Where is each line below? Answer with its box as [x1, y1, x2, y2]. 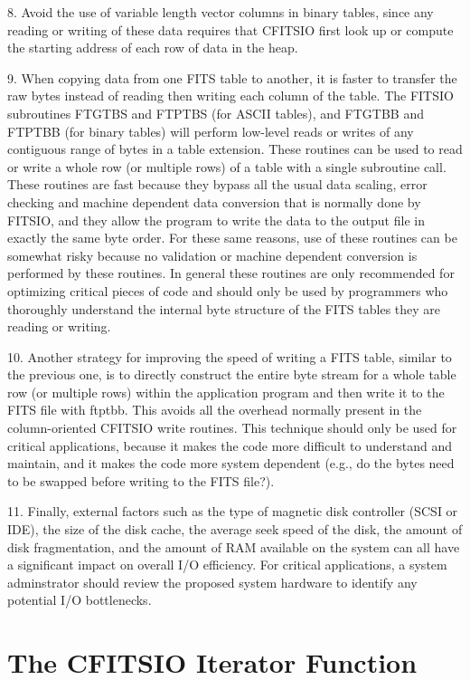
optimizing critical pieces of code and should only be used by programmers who [7, 281, 448, 300]
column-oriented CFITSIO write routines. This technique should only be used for [7, 418, 457, 437]
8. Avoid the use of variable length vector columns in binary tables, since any [7, 3, 434, 21]
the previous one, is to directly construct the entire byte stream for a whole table [7, 365, 456, 384]
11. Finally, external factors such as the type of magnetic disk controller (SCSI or [7, 502, 458, 521]
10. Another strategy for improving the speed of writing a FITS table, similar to [7, 347, 452, 366]
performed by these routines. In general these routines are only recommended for [7, 263, 455, 283]
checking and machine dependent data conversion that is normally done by [7, 192, 421, 211]
